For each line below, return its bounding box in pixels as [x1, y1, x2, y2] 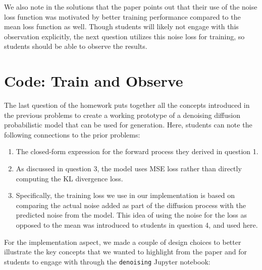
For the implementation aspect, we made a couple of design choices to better [4, 236, 241, 247]
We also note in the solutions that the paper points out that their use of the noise [4, 2, 257, 12]
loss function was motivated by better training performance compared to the [4, 11, 241, 22]
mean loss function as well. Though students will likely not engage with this [4, 21, 239, 32]
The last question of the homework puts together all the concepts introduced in [4, 100, 250, 110]
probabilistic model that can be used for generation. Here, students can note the [4, 119, 252, 130]
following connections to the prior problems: [4, 129, 140, 140]
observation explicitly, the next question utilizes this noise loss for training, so [4, 31, 245, 41]
